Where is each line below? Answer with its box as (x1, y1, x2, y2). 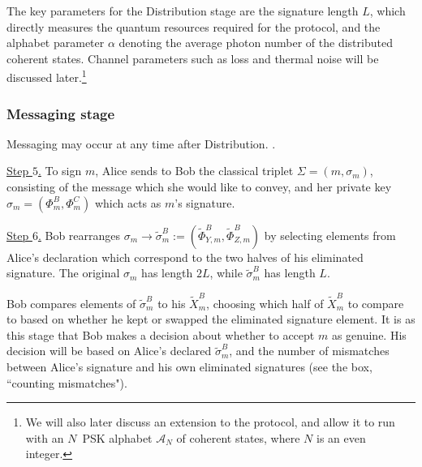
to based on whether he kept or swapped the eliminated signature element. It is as (6, 311, 416, 328)
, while (209, 264, 243, 281)
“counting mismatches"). (6, 374, 127, 391)
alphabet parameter (6, 34, 105, 51)
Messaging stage (6, 103, 115, 123)
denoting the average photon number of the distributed (118, 34, 393, 51)
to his (157, 294, 186, 311)
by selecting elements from (264, 226, 396, 243)
